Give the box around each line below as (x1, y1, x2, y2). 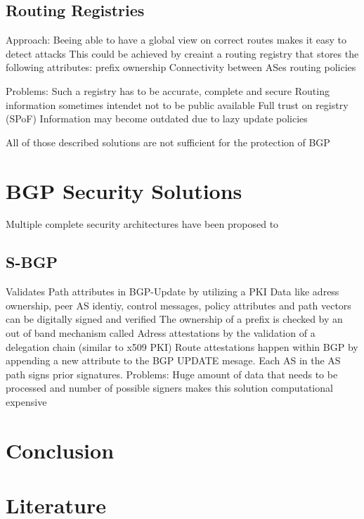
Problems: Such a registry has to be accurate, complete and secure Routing (6, 83, 330, 98)
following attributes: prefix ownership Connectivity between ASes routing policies (6, 60, 356, 75)
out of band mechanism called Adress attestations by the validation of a (6, 326, 316, 340)
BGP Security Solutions (6, 176, 242, 205)
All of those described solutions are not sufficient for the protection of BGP (6, 134, 330, 149)
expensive (6, 395, 47, 409)
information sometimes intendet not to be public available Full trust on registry (6, 97, 349, 112)
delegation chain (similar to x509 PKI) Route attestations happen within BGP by (6, 339, 358, 354)
